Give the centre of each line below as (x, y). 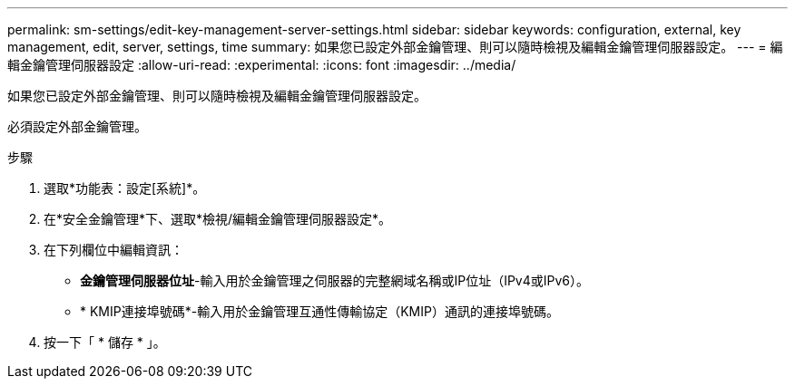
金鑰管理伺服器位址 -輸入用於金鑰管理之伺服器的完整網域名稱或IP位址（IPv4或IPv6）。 (335, 280)
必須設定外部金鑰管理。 (77, 126)
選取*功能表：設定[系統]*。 (125, 188)
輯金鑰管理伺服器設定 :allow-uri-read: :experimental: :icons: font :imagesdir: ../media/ (262, 65)
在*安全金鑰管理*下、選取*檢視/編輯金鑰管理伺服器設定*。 (218, 219)
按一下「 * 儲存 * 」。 (105, 342)
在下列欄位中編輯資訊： (113, 250)
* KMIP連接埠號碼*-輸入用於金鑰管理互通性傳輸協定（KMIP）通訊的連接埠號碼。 (319, 311)
